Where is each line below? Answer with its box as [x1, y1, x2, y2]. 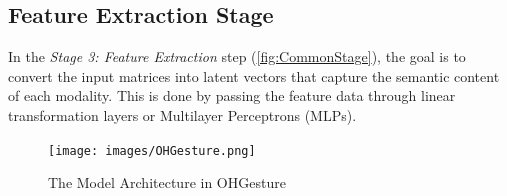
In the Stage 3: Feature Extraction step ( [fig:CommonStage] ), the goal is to [8, 46, 466, 67]
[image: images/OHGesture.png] [48, 143, 256, 158]
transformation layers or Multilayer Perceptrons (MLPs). [8, 104, 357, 125]
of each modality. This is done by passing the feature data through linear [8, 85, 456, 106]
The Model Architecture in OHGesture [48, 172, 286, 193]
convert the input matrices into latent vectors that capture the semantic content [8, 65, 500, 86]
